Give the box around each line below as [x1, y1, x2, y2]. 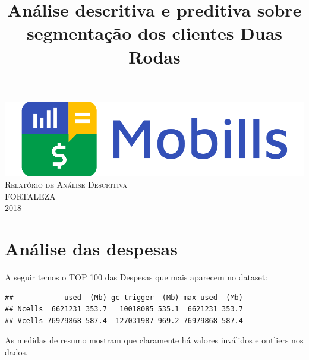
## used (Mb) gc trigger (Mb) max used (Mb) [5, 293, 243, 302]
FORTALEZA [5, 190, 56, 202]
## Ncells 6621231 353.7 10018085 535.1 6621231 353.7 [5, 305, 243, 314]
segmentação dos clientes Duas [26, 21, 283, 45]
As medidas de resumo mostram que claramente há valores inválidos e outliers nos [5, 334, 304, 346]
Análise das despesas [5, 236, 178, 261]
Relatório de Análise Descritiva [5, 178, 127, 191]
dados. [5, 346, 28, 358]
